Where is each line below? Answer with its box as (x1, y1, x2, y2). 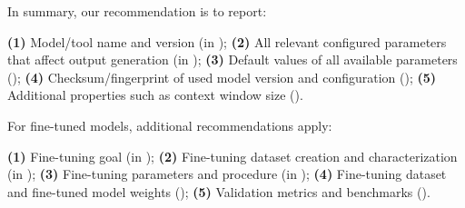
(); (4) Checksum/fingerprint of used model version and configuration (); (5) (7, 67, 437, 86)
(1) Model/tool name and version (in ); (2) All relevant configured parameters (7, 32, 447, 51)
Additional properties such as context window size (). (7, 85, 303, 104)
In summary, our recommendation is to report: (7, 2, 267, 20)
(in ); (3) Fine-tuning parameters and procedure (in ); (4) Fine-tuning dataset (7, 164, 447, 183)
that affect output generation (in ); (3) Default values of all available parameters (7, 50, 458, 69)
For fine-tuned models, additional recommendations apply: (7, 115, 332, 134)
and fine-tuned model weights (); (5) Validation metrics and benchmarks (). (7, 182, 430, 201)
